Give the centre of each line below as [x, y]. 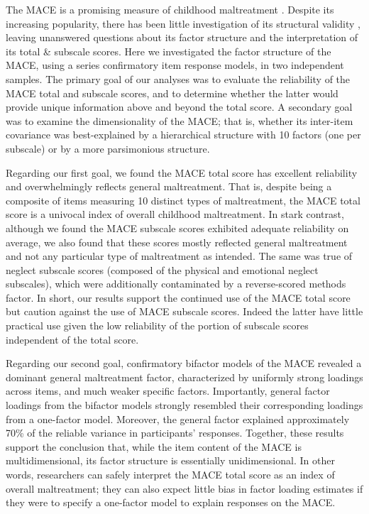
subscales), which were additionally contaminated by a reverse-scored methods [176, 284]
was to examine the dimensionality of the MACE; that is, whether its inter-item [180, 120]
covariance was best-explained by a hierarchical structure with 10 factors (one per [183, 135]
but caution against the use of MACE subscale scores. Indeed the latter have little [184, 311]
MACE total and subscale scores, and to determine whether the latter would [172, 93]
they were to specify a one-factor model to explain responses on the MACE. [171, 502]
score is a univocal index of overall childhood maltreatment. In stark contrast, [175, 214]
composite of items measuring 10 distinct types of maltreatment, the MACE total [183, 200]
